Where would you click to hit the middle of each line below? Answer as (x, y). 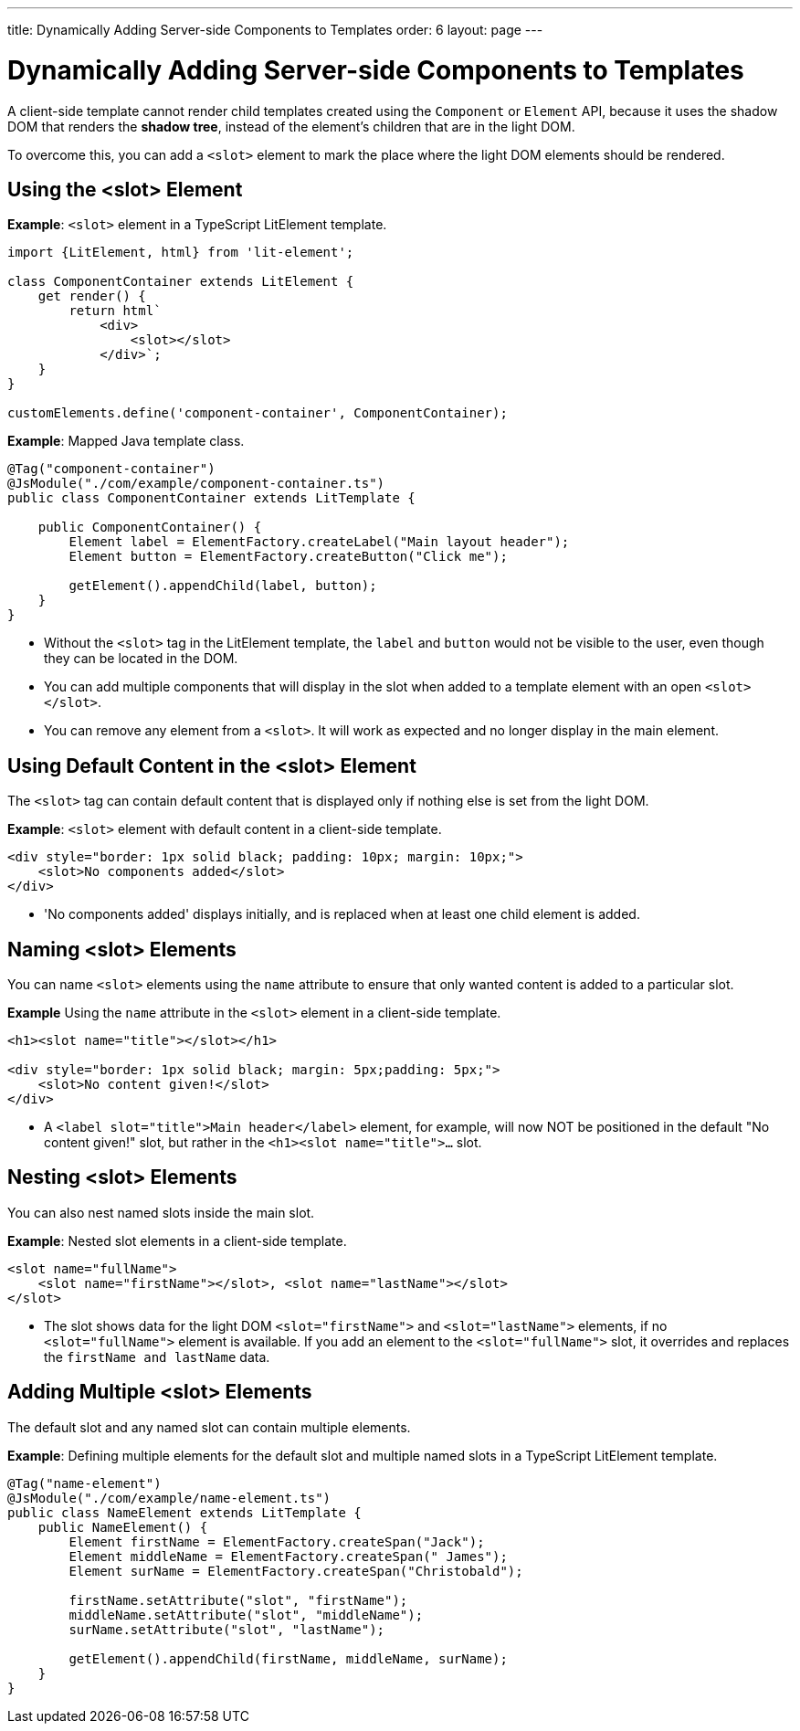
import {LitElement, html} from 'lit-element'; (181, 253)
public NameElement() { (123, 1527)
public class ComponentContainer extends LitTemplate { (211, 498)
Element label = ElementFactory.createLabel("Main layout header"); (319, 542)
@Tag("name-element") (84, 1483)
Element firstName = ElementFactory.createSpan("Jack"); (277, 1541)
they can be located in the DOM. (141, 659)
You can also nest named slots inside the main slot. (161, 1212)
